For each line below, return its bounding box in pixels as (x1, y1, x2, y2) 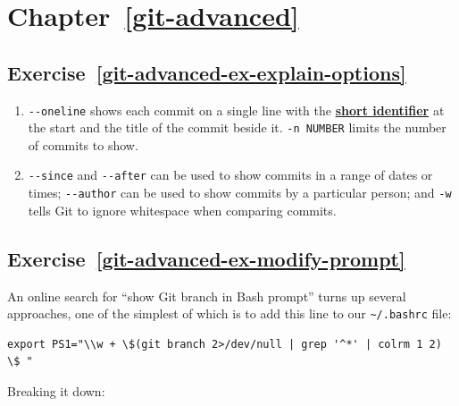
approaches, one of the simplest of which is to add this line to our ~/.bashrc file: (7, 304, 452, 323)
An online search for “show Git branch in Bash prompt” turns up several (7, 286, 406, 305)
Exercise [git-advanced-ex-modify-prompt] (7, 244, 405, 272)
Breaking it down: (7, 382, 105, 401)
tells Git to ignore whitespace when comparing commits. (28, 200, 337, 219)
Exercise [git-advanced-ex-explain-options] (7, 58, 406, 86)
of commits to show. (28, 135, 138, 154)
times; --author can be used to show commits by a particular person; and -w (28, 183, 452, 202)
